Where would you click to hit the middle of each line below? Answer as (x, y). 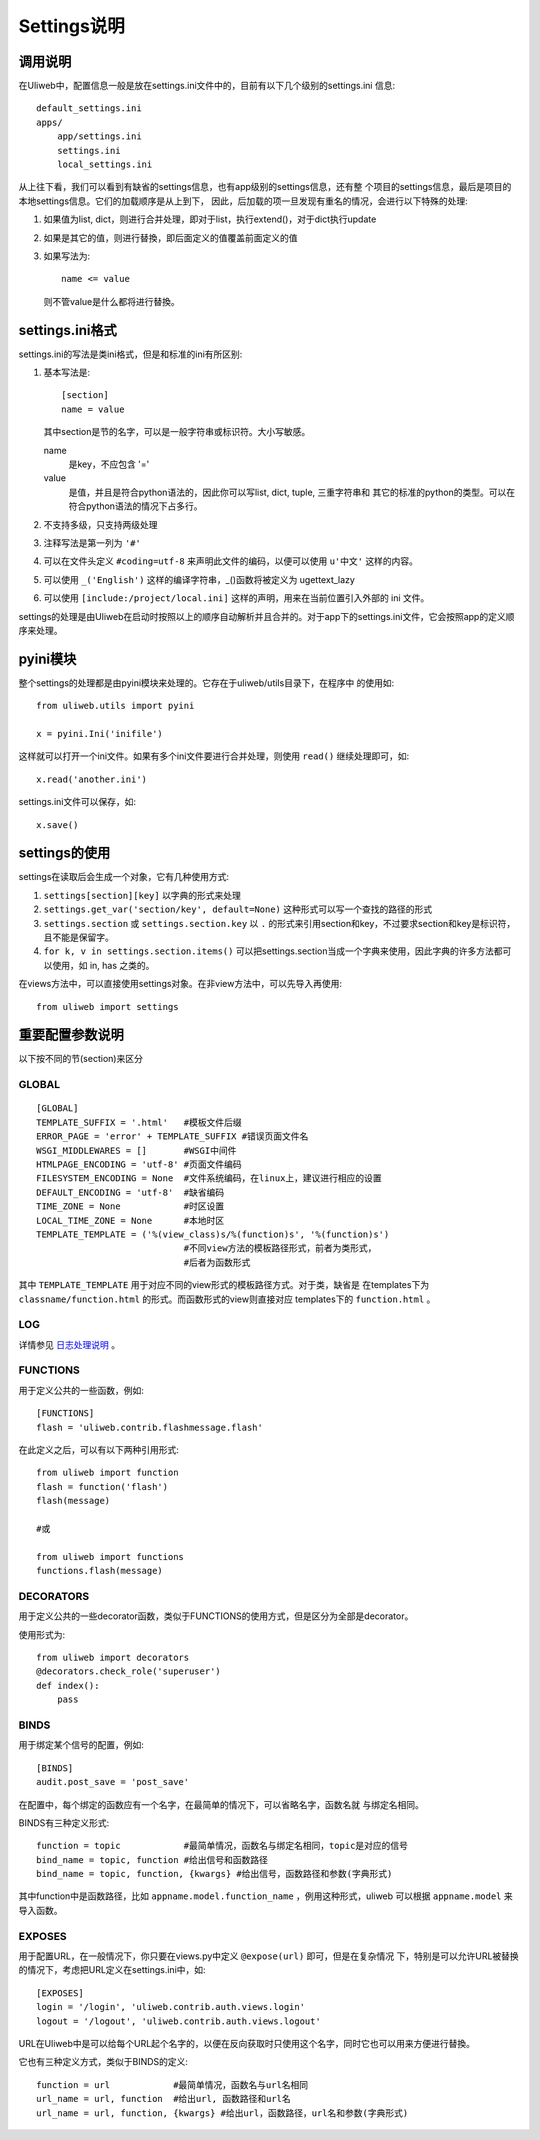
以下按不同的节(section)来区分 (81, 1059)
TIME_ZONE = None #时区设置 (130, 1206)
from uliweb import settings (107, 1006)
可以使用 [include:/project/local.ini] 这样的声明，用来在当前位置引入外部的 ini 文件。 (236, 598)
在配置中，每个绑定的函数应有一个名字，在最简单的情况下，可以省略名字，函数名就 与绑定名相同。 (221, 1804)
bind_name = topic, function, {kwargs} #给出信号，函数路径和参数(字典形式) (214, 1874)
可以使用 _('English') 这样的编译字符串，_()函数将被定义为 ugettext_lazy (199, 579)
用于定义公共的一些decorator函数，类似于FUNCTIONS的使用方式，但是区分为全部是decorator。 (216, 1616)
